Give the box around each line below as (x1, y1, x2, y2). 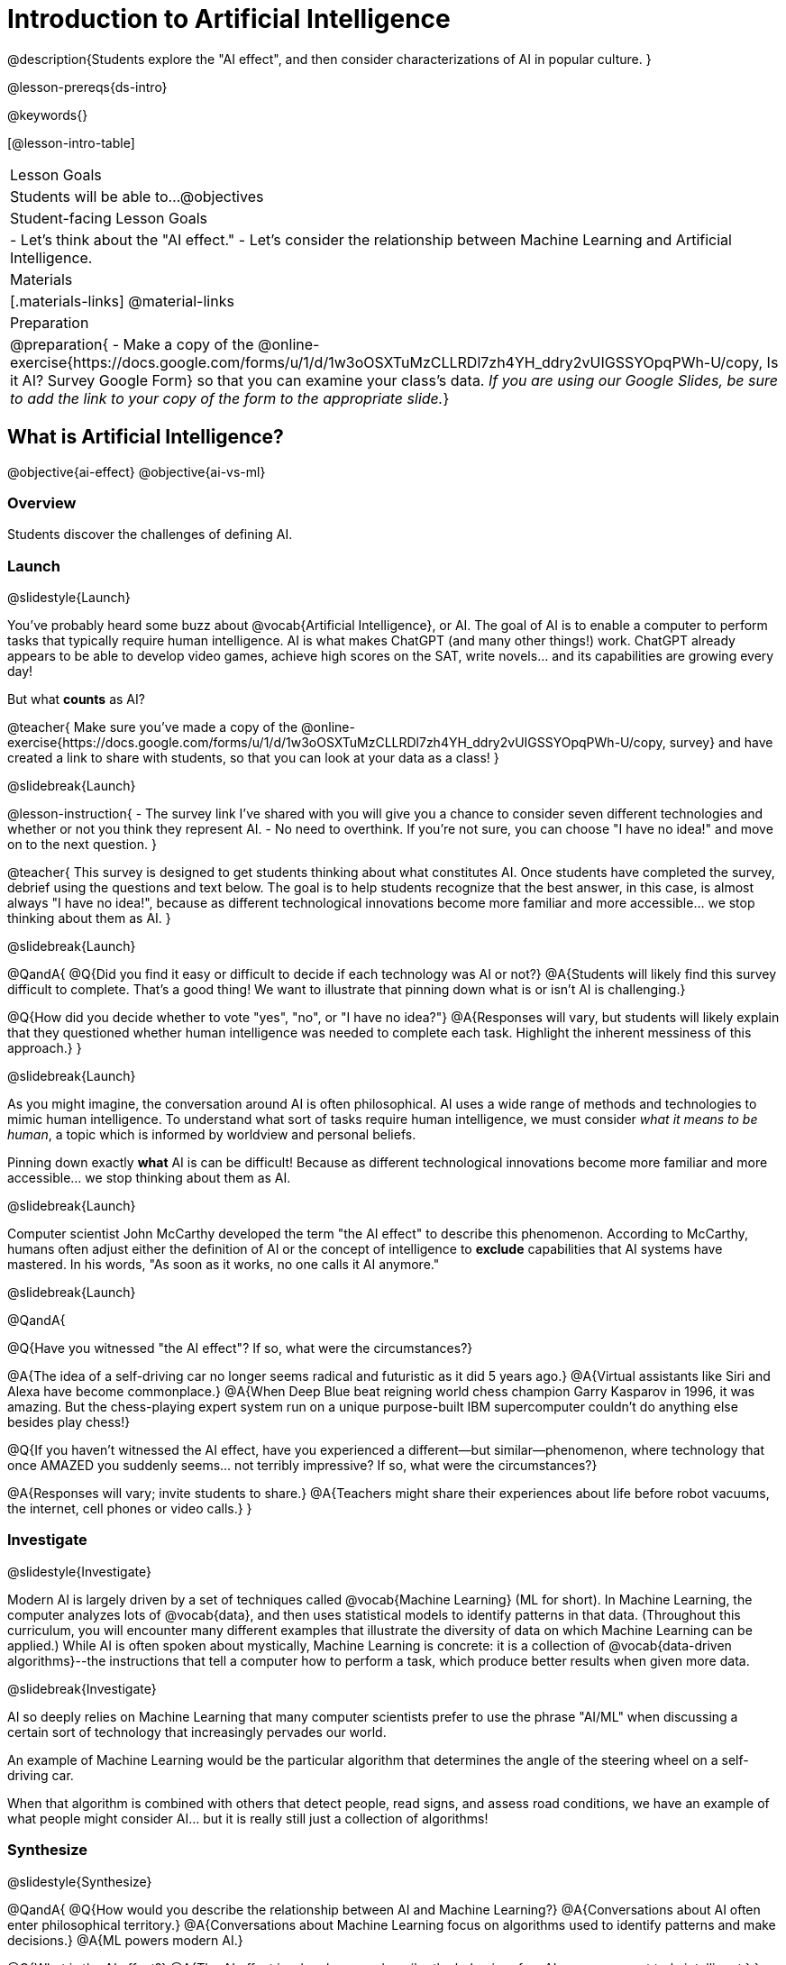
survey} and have (669, 735, 773, 751)
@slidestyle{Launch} (7, 589, 131, 606)
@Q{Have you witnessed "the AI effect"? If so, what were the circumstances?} (7, 1340, 473, 1357)
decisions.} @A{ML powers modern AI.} (7, 1932, 243, 1948)
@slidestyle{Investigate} (7, 1563, 151, 1579)
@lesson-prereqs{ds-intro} (7, 78, 168, 95)
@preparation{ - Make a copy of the (10, 334, 254, 353)
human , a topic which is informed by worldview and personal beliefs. (7, 1127, 416, 1143)
